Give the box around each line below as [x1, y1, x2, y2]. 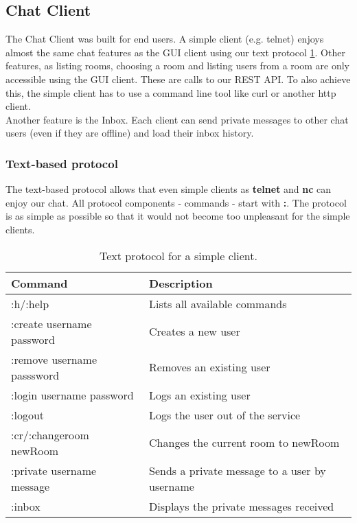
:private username [11, 462, 97, 478]
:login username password [11, 386, 134, 403]
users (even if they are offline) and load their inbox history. [5, 126, 254, 140]
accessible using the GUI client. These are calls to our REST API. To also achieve [5, 71, 351, 86]
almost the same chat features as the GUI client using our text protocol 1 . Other [5, 45, 345, 59]
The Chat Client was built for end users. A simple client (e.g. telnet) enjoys [5, 32, 324, 46]
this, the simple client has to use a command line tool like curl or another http [5, 85, 336, 100]
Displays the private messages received [149, 498, 334, 514]
